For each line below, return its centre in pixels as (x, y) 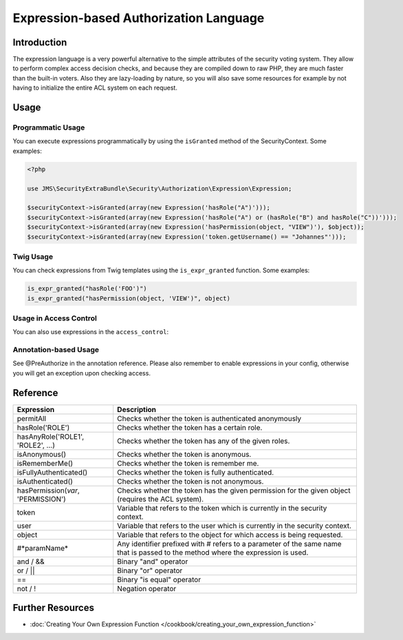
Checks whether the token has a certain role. (190, 427)
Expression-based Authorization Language (139, 18)
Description (137, 409)
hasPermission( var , (48, 491)
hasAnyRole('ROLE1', (51, 436)
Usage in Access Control (55, 318)
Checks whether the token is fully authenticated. (196, 472)
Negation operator (147, 588)
